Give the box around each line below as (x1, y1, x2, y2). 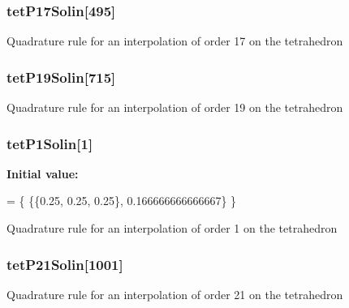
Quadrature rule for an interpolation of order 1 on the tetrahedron (6, 220, 338, 237)
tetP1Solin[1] (6, 133, 93, 153)
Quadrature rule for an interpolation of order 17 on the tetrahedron (6, 32, 343, 49)
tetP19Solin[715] (6, 66, 116, 87)
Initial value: (6, 165, 79, 182)
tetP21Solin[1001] (6, 254, 123, 274)
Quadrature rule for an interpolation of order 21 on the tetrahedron (6, 285, 343, 302)
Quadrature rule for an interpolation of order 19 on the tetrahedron (6, 99, 343, 116)
